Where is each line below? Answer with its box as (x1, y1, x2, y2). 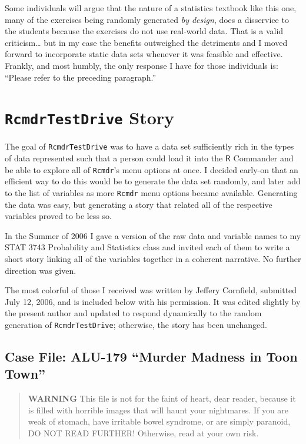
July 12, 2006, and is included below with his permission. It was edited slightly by (5, 295, 301, 307)
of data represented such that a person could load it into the (5, 152, 223, 164)
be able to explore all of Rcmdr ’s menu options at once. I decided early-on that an (5, 163, 298, 175)
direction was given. (5, 264, 76, 276)
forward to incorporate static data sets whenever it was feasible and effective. (5, 48, 283, 60)
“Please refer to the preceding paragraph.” (5, 71, 157, 83)
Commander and (233, 152, 294, 164)
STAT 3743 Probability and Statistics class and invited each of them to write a (5, 241, 290, 253)
